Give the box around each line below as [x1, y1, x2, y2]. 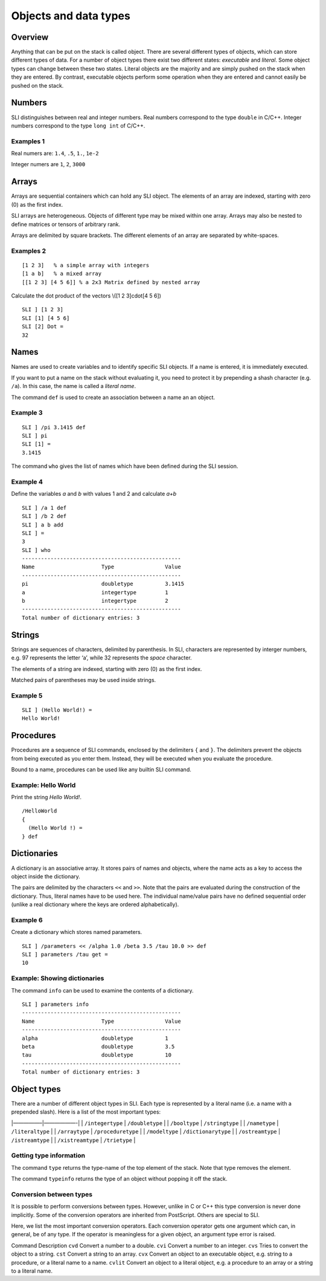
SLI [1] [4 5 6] [22, 314, 70, 322]
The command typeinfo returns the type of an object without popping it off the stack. [11, 1175, 228, 1182]
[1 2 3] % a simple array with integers [22, 262, 150, 268]
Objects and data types [11, 9, 131, 22]
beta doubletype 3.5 [22, 1043, 175, 1050]
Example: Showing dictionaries [11, 974, 104, 982]
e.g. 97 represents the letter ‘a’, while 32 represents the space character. [11, 654, 193, 661]
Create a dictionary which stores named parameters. [11, 929, 142, 936]
